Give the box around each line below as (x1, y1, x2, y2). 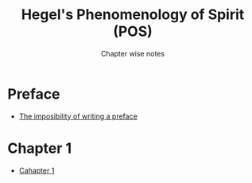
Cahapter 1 (18, 165, 55, 175)
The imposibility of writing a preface (18, 111, 138, 121)
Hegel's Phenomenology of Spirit (21, 6, 245, 24)
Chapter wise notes (101, 49, 165, 58)
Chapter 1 (7, 139, 72, 157)
